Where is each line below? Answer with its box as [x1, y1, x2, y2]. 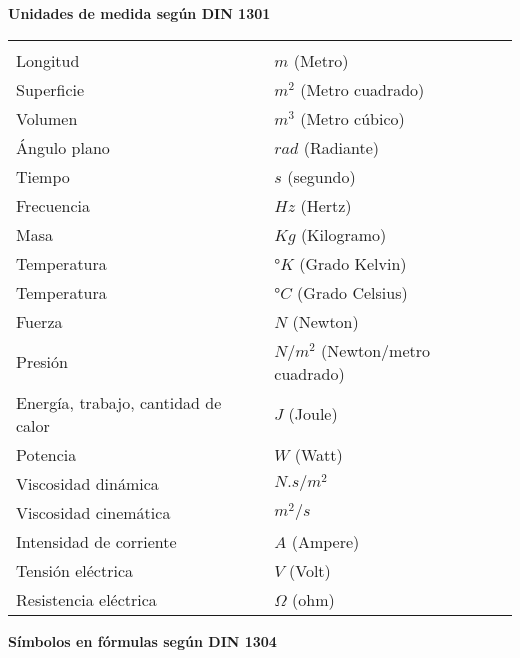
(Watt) [294, 442, 343, 466]
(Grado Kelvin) [299, 251, 407, 275]
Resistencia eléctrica [16, 587, 157, 611]
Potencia [16, 442, 77, 466]
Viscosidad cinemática [16, 500, 171, 524]
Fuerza [16, 309, 63, 333]
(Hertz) [300, 193, 352, 217]
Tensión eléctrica [16, 558, 134, 582]
